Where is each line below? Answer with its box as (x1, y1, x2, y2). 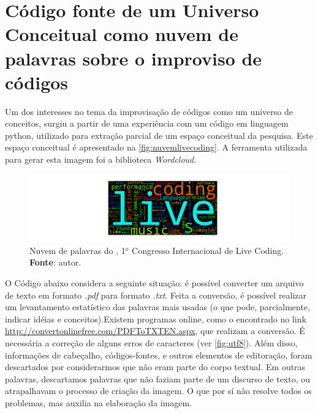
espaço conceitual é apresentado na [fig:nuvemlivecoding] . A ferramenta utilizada (5, 141, 308, 154)
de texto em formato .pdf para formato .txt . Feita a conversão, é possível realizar (5, 288, 307, 301)
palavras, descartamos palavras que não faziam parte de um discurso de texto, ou (5, 372, 311, 385)
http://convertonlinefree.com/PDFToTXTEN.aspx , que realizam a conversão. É (5, 324, 305, 337)
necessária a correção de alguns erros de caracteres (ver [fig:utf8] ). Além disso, (5, 336, 298, 349)
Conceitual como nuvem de (5, 21, 238, 47)
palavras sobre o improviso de (5, 45, 262, 70)
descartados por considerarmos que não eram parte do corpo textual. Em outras (5, 360, 306, 373)
